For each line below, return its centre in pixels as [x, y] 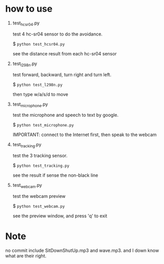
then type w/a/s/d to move [40, 94]
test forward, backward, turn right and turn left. [62, 75]
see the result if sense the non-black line [55, 175]
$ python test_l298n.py [37, 84]
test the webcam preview [39, 196]
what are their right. [26, 256]
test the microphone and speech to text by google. [65, 115]
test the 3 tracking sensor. [40, 156]
